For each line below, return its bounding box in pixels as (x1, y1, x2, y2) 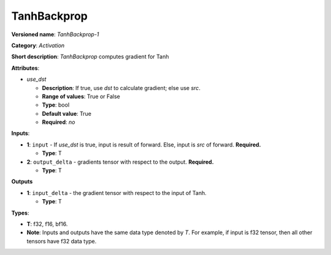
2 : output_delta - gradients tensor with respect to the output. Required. (26, 158, 214, 166)
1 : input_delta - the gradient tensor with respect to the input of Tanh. (26, 189, 207, 196)
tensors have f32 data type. (26, 237, 97, 245)
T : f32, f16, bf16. (26, 220, 68, 227)
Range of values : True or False (42, 93, 121, 100)
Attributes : (11, 64, 40, 72)
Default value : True (42, 110, 92, 117)
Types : (11, 209, 29, 216)
